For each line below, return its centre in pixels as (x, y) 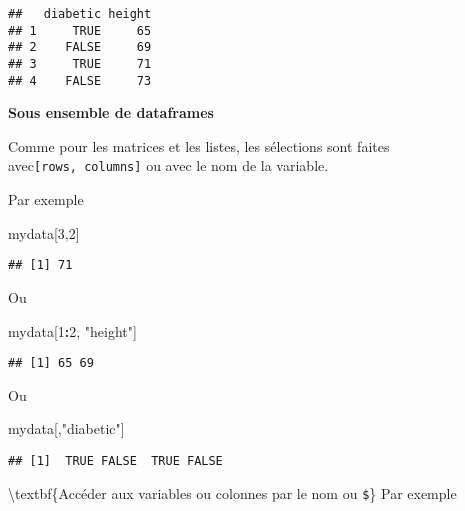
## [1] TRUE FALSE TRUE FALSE (115, 461)
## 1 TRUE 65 (80, 30)
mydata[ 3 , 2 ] (44, 232)
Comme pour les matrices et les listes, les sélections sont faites (199, 145)
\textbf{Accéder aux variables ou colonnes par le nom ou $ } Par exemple (232, 492)
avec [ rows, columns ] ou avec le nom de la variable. (168, 165)
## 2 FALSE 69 (80, 47)
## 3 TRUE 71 (80, 63)
